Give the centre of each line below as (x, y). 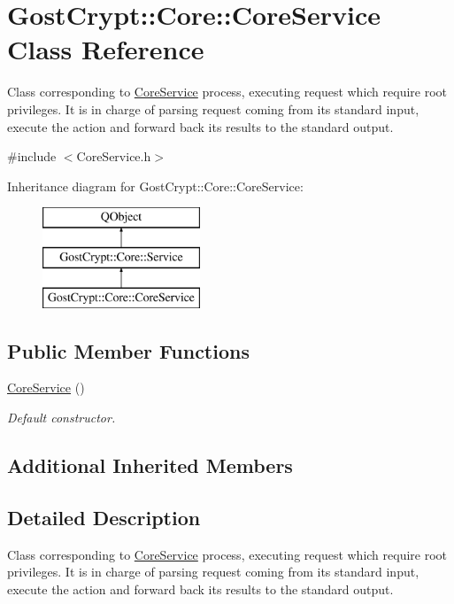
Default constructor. (62, 418)
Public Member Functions (128, 350)
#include (32, 156)
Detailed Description (104, 517)
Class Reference (106, 49)
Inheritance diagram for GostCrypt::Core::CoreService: (155, 186)
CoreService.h (114, 156)
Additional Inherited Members (150, 465)
